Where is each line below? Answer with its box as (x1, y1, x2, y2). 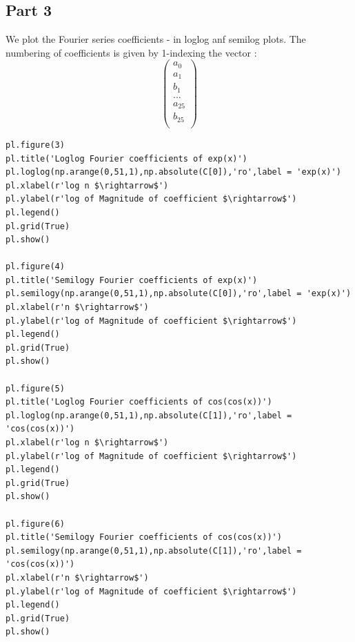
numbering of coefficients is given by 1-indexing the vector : (6, 45, 257, 59)
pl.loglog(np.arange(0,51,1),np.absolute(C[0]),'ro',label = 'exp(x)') (6, 167, 341, 177)
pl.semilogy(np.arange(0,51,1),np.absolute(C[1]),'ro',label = (6, 545, 302, 556)
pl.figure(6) (6, 518, 65, 529)
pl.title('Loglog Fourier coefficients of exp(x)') (6, 153, 247, 164)
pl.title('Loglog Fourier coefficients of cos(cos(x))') (6, 397, 272, 407)
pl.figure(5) (6, 383, 65, 393)
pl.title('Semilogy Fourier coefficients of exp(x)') (6, 275, 258, 285)
